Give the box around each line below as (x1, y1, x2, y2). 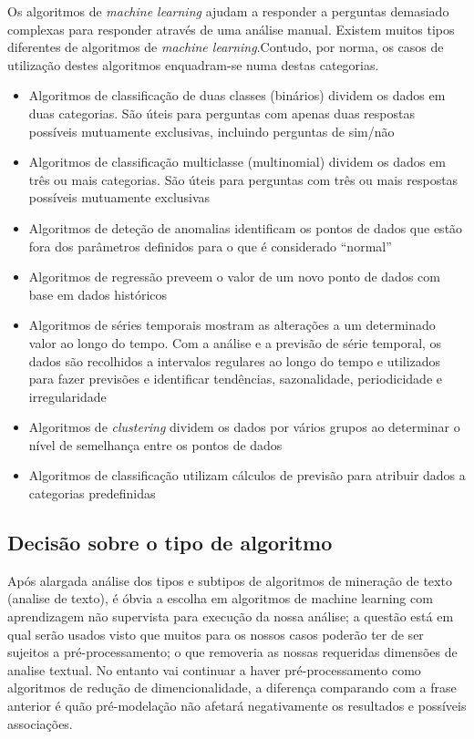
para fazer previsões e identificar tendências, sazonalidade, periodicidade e (28, 369, 442, 388)
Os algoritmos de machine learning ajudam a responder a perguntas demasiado (7, 2, 449, 20)
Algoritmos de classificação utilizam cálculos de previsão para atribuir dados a (28, 466, 466, 485)
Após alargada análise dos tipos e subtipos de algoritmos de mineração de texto (7, 570, 452, 590)
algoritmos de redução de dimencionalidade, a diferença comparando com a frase (7, 678, 457, 697)
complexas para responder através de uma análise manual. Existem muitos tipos (7, 19, 455, 38)
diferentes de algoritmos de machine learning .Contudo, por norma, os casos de (7, 37, 444, 56)
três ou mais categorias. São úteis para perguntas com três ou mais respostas (28, 169, 459, 189)
